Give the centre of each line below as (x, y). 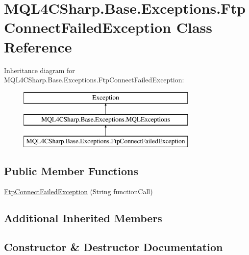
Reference (38, 46)
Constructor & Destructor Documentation (113, 246)
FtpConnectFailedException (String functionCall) (78, 191)
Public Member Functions (71, 171)
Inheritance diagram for (39, 70)
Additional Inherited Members (83, 217)
